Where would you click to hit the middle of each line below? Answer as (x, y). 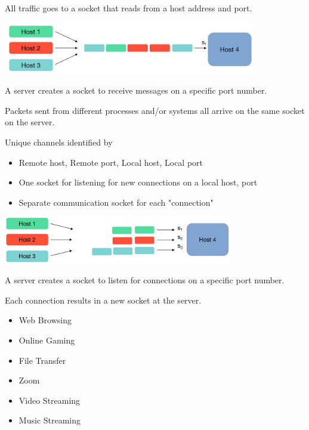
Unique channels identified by (59, 142)
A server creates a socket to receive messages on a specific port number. (136, 90)
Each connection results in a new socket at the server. (103, 300)
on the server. (30, 122)
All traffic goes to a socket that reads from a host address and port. (129, 8)
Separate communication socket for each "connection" (116, 202)
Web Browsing (45, 320)
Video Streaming (50, 400)
